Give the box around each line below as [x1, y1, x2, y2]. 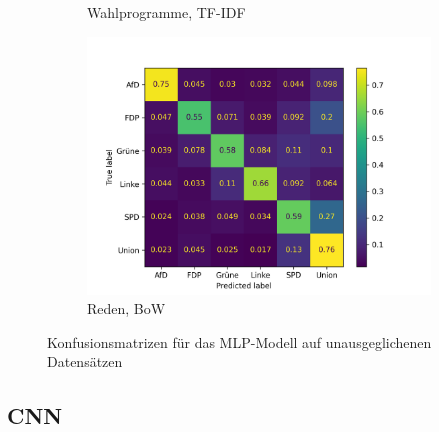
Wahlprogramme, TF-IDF [87, 2, 246, 22]
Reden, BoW [87, 298, 166, 319]
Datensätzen [47, 351, 123, 372]
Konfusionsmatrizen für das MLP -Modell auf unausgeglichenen [47, 331, 432, 352]
